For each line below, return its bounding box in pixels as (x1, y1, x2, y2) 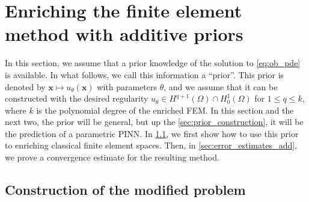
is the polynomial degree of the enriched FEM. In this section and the (36, 103, 294, 116)
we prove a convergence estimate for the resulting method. (5, 151, 219, 164)
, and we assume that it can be (164, 80, 278, 93)
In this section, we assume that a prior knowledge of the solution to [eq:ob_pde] (5, 57, 301, 69)
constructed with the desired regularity (5, 92, 148, 105)
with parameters (97, 80, 158, 93)
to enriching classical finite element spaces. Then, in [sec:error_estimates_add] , (5, 139, 298, 151)
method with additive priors (5, 22, 243, 46)
